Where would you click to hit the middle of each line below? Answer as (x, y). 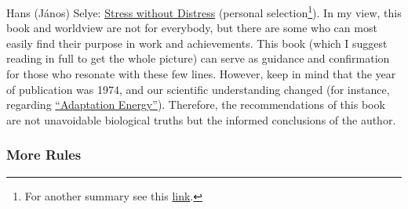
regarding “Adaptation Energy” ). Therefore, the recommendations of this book (196, 104)
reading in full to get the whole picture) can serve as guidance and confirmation (198, 58)
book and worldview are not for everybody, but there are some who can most (192, 28)
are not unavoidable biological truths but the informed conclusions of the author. (201, 119)
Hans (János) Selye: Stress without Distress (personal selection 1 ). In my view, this (204, 11)
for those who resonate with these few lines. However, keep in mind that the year (201, 74)
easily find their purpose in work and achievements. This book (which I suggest (197, 43)
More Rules (44, 155)
